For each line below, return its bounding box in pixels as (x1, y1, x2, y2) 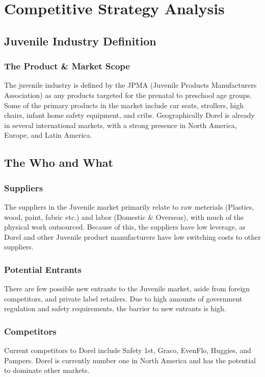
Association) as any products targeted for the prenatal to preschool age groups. (4, 89, 252, 100)
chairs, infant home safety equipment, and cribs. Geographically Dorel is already (4, 110, 255, 120)
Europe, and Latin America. (4, 130, 92, 140)
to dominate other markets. (4, 365, 90, 375)
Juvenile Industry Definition (4, 33, 156, 48)
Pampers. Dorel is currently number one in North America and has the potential (4, 355, 256, 365)
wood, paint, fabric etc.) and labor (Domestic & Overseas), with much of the (4, 211, 244, 222)
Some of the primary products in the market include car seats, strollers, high (4, 99, 244, 110)
